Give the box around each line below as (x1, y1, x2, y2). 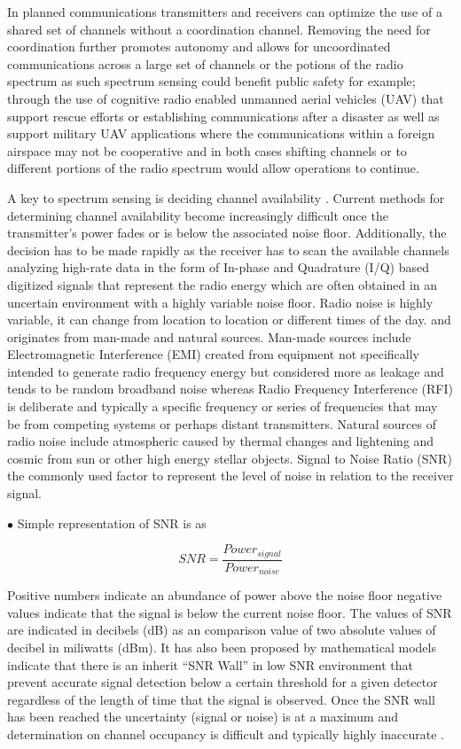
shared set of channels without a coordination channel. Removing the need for (7, 20, 431, 38)
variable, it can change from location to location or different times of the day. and (7, 310, 451, 329)
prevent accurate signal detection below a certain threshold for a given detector (7, 673, 438, 691)
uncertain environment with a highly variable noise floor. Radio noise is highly (7, 293, 434, 311)
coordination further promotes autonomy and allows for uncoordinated (7, 37, 391, 56)
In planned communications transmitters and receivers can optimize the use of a (7, 3, 442, 20)
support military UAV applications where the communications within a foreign (7, 124, 435, 143)
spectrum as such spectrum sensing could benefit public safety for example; (7, 72, 416, 90)
